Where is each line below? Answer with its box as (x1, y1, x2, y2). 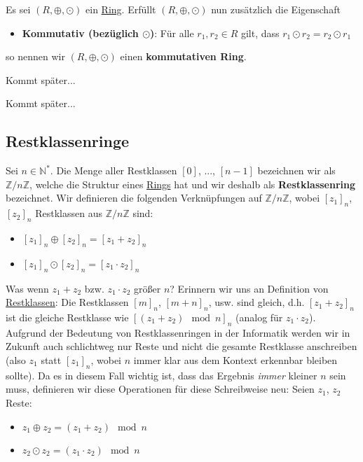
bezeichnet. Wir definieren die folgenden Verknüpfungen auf (6, 190, 262, 205)
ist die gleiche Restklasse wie (6, 309, 129, 324)
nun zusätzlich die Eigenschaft (211, 2, 341, 16)
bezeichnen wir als (257, 163, 336, 178)
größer (134, 281, 161, 295)
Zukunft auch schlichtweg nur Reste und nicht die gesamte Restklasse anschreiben (6, 339, 357, 353)
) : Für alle (150, 25, 194, 40)
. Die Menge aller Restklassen (50, 163, 177, 178)
